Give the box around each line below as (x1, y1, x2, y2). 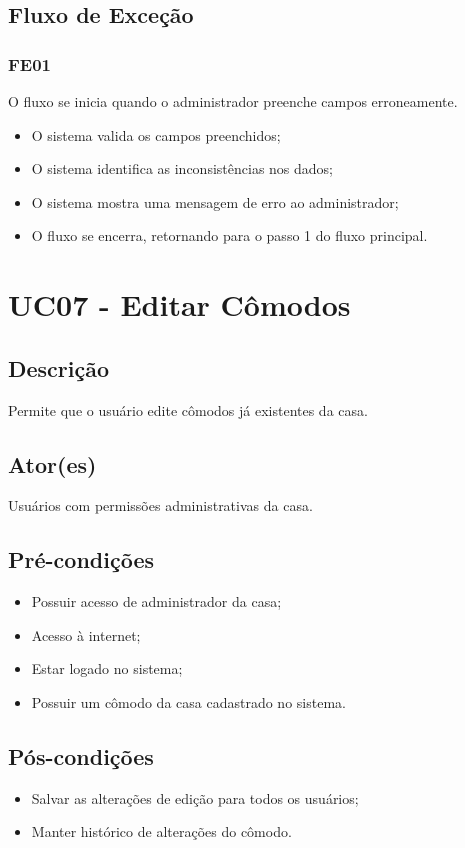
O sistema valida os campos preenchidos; (31, 124, 281, 145)
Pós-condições (8, 740, 154, 771)
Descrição (8, 352, 110, 383)
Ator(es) (8, 448, 97, 479)
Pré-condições (8, 544, 154, 575)
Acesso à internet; (31, 624, 141, 645)
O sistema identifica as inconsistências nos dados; (31, 158, 333, 179)
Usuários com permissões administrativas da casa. (8, 495, 313, 516)
